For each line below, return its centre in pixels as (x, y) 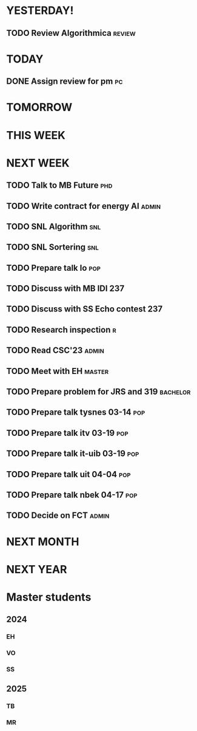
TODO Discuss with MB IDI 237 (65, 289)
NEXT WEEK (38, 163)
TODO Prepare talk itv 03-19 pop (67, 433)
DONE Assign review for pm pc (65, 82)
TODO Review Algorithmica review (71, 33)
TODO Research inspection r (61, 329)
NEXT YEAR (37, 569)
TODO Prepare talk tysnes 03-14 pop (76, 413)
